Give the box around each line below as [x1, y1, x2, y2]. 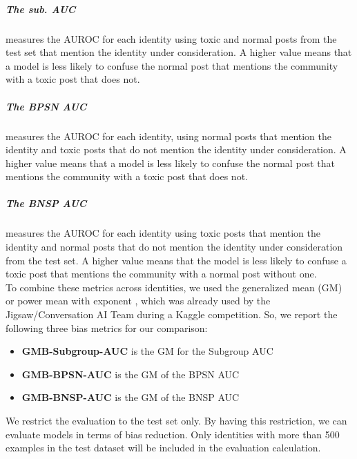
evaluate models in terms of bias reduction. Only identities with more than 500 [6, 427, 340, 441]
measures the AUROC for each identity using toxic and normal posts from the [6, 31, 337, 46]
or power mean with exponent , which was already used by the [6, 293, 271, 308]
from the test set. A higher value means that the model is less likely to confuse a [6, 253, 347, 267]
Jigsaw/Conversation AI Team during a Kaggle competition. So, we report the [6, 307, 338, 321]
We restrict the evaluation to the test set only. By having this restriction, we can [6, 413, 347, 427]
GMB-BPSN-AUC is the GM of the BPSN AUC [21, 367, 240, 381]
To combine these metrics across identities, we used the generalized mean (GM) [6, 280, 342, 294]
